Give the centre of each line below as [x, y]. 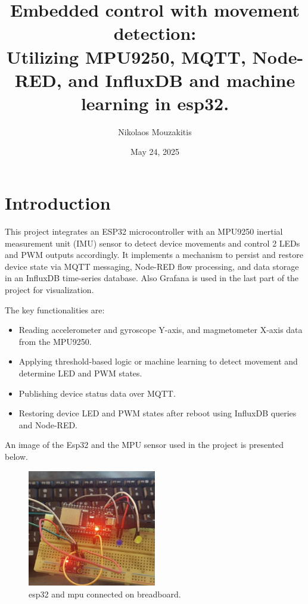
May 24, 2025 [155, 152]
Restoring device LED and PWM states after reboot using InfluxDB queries [158, 413]
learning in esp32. [155, 103]
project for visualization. [49, 289]
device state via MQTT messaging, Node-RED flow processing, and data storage [152, 266]
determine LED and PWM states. [80, 373]
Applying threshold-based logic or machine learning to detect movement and [158, 361]
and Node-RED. [48, 424]
